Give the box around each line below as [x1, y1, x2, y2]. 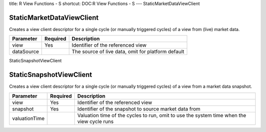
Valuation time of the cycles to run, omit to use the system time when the [77, 112, 246, 119]
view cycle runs [77, 118, 114, 125]
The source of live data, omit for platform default [71, 48, 185, 55]
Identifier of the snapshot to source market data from [77, 106, 200, 112]
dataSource [12, 48, 39, 55]
